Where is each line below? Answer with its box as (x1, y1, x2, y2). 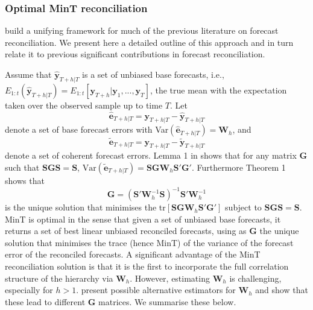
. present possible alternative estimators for (76, 283, 236, 296)
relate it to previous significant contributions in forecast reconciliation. (5, 48, 265, 60)
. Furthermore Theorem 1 (191, 161, 286, 174)
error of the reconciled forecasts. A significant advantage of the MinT (5, 248, 261, 261)
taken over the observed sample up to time (5, 98, 163, 111)
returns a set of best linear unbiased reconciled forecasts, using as (5, 224, 247, 237)
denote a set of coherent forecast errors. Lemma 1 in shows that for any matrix (5, 149, 297, 162)
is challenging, (229, 271, 282, 284)
